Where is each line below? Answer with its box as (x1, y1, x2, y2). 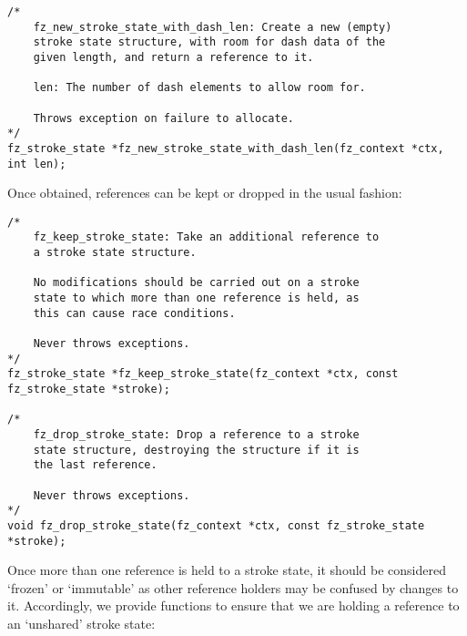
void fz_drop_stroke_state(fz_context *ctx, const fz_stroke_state (7, 518, 425, 532)
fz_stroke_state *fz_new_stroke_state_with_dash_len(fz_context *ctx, (7, 141, 444, 155)
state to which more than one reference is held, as (33, 292, 360, 305)
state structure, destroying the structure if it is (33, 443, 360, 456)
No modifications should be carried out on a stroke (33, 276, 360, 290)
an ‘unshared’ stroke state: (7, 614, 156, 633)
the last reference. (33, 458, 157, 472)
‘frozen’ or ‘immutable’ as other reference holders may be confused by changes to (7, 578, 459, 597)
